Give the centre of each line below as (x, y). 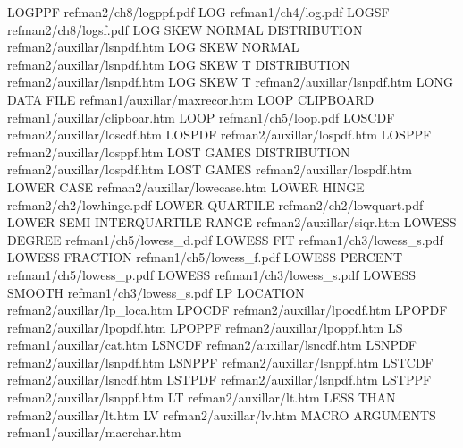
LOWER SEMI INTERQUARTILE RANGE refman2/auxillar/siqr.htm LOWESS (232, 222)
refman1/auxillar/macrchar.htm (94, 432)
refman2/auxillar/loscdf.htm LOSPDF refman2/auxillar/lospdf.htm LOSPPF (219, 135)
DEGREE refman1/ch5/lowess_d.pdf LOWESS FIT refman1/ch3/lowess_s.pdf (225, 239)
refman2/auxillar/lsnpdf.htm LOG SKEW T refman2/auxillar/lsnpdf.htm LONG (230, 82)
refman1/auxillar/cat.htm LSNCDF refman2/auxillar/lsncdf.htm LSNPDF (212, 345)
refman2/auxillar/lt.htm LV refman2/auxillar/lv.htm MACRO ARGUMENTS (222, 414)
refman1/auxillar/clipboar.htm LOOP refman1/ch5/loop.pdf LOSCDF (201, 117)
